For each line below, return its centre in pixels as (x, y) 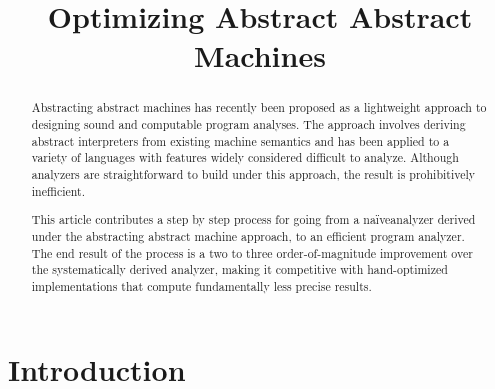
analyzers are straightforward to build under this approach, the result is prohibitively (253, 173)
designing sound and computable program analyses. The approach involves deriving (248, 124)
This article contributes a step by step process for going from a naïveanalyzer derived (253, 219)
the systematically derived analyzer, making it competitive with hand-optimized (239, 269)
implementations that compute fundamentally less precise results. (201, 285)
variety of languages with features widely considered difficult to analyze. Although (245, 157)
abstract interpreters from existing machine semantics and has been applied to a (240, 140)
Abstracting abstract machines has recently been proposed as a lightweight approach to (259, 107)
